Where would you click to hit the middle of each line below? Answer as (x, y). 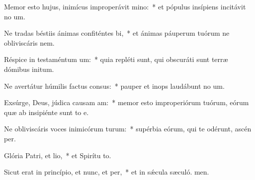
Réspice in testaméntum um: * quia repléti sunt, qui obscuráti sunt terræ (116, 59)
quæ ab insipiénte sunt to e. (46, 112)
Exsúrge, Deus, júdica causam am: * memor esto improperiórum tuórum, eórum (127, 102)
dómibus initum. (29, 69)
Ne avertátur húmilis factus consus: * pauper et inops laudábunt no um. (114, 86)
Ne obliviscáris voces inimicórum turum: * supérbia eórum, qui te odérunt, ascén (128, 129)
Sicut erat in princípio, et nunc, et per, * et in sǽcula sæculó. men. (107, 172)
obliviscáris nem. (29, 42)
